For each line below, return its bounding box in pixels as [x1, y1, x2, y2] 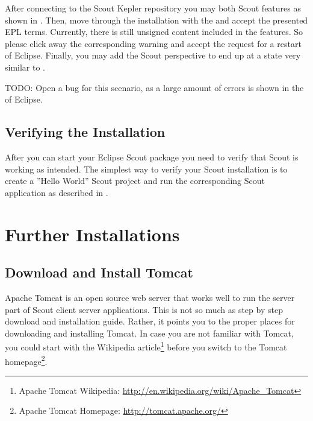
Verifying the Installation [5, 122, 166, 141]
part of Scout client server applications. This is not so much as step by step [5, 303, 283, 315]
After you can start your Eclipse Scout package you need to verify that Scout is [5, 150, 299, 163]
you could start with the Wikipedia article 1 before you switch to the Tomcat [5, 339, 287, 353]
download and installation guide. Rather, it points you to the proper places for [5, 315, 295, 328]
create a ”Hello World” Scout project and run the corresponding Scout [5, 174, 265, 187]
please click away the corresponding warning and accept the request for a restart [5, 37, 302, 49]
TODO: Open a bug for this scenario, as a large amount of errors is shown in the [5, 81, 304, 93]
